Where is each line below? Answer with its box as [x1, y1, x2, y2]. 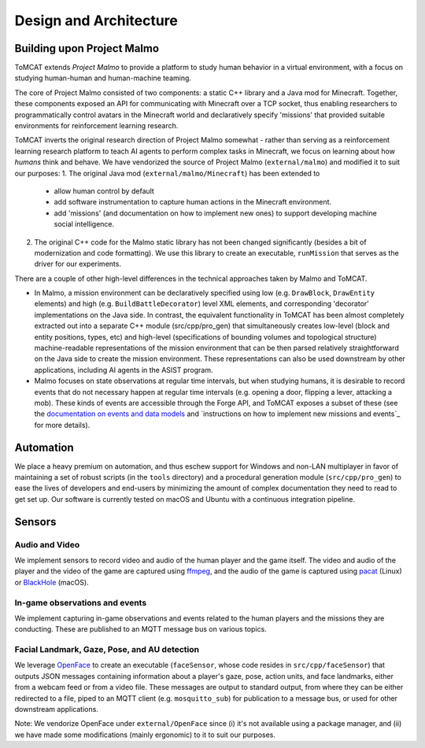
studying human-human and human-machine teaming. [14, 73, 192, 83]
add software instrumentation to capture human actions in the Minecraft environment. [54, 197, 332, 207]
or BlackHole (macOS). [14, 577, 90, 587]
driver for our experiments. [34, 260, 122, 269]
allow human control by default [54, 186, 155, 196]
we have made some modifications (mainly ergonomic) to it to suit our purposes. [14, 730, 275, 739]
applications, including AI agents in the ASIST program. [34, 365, 213, 374]
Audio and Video [14, 539, 80, 550]
